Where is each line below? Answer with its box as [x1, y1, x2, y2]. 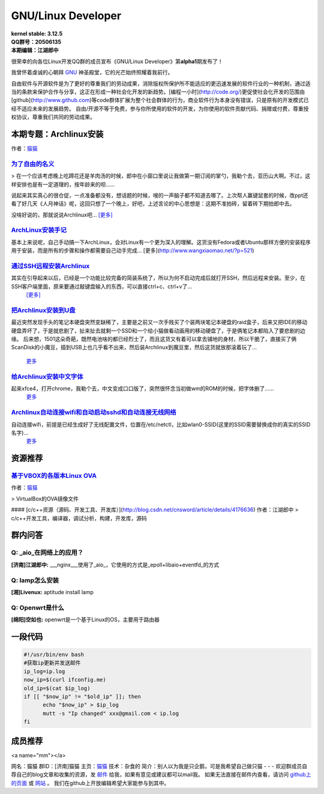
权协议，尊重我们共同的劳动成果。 [11, 113, 95, 121]
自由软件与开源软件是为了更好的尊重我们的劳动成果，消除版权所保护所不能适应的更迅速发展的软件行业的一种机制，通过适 [11, 80, 311, 87]
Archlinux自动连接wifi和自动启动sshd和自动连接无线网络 [11, 408, 176, 417]
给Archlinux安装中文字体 [11, 372, 83, 380]
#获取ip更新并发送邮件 [23, 660, 81, 666]
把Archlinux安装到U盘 [11, 306, 76, 314]
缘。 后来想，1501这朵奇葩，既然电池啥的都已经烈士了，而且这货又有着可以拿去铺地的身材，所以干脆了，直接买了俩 [11, 335, 297, 343]
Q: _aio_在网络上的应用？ [11, 549, 84, 557]
